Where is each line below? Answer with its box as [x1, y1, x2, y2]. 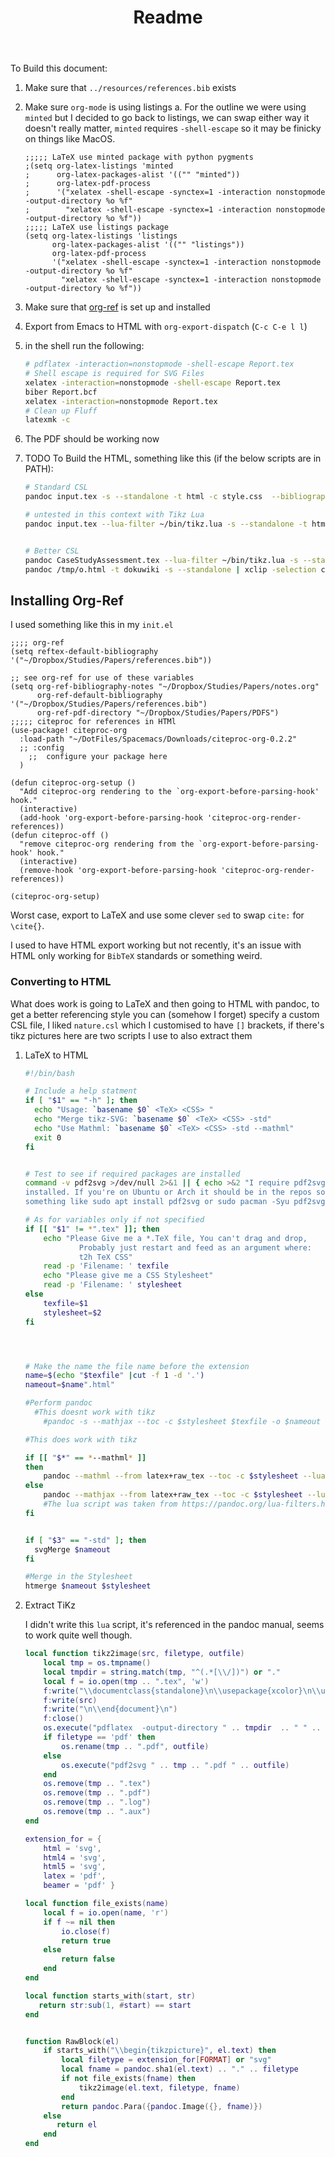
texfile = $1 [43, 1298, 89, 1308]
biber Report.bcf [24, 387, 98, 397]
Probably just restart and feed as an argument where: [78, 1242, 312, 1253]
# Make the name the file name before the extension [24, 1361, 250, 1371]
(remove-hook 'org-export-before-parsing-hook [19, 866, 217, 876]
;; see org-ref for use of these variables [10, 673, 195, 683]
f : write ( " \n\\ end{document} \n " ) [43, 1704, 178, 1715]
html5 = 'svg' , [43, 1862, 107, 1872]
